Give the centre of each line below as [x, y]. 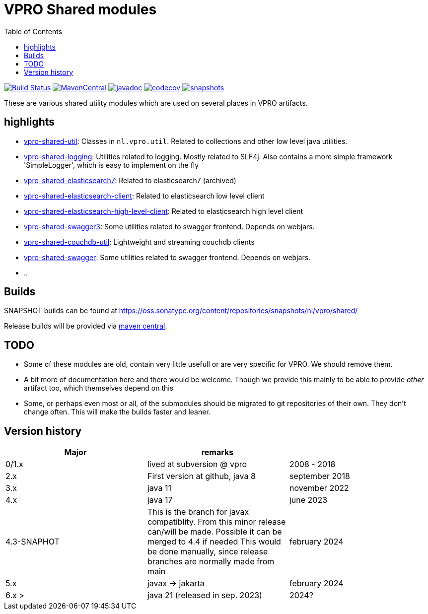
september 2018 [320, 476]
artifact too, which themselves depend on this [99, 388]
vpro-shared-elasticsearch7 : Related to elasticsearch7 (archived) [130, 180]
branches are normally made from [211, 562]
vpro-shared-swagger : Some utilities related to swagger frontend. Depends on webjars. [167, 257]
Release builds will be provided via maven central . [86, 326]
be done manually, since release [208, 552]
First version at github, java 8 [201, 476]
